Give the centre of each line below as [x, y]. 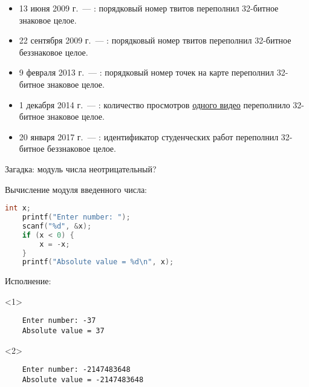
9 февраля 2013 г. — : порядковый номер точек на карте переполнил [147, 72]
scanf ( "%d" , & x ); [57, 226]
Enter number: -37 [59, 321]
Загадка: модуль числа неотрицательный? [81, 168]
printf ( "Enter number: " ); [76, 217]
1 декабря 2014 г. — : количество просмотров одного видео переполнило [154, 104]
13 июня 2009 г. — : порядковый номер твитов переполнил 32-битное [149, 8]
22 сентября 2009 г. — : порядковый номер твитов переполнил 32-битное [155, 40]
